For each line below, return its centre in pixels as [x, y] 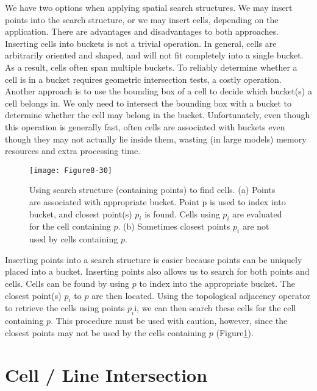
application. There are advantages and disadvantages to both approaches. [142, 31]
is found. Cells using [182, 213]
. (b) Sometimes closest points [174, 226]
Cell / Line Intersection [106, 374]
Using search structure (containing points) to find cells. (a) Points [152, 190]
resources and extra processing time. [73, 151]
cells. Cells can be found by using [67, 283]
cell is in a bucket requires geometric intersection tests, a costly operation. [143, 79]
